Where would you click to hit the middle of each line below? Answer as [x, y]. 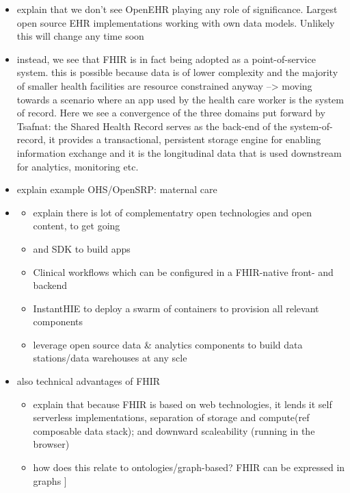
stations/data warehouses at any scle [110, 358]
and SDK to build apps [82, 248]
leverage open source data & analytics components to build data [168, 344]
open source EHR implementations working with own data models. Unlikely [176, 22]
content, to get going [77, 226]
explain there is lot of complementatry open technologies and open [172, 212]
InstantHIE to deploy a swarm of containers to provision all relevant [176, 308]
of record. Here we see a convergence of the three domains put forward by [171, 113]
